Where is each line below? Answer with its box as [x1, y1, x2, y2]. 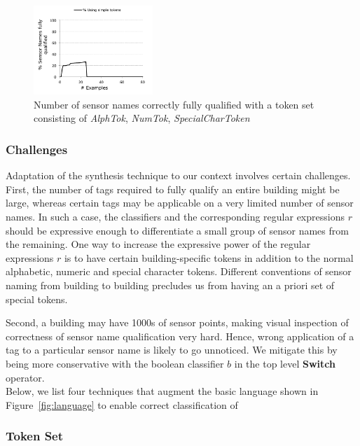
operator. [6, 370, 45, 384]
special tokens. [6, 291, 68, 306]
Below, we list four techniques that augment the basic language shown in [6, 384, 319, 398]
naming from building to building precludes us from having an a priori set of [6, 277, 335, 292]
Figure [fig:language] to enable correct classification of [6, 397, 238, 412]
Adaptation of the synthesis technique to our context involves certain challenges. [6, 168, 351, 183]
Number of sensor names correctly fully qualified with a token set [34, 97, 314, 111]
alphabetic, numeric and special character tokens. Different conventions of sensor [6, 264, 352, 279]
